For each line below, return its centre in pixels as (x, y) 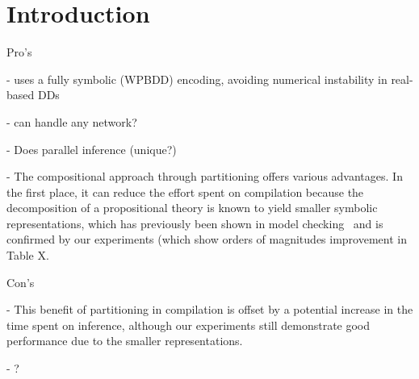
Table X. (28, 255)
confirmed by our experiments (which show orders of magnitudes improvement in (207, 239)
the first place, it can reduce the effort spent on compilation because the (185, 192)
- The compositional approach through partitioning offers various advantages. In (205, 176)
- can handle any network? (72, 121)
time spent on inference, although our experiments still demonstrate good (189, 325)
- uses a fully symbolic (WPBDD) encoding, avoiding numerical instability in (197, 79)
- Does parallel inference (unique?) (92, 149)
